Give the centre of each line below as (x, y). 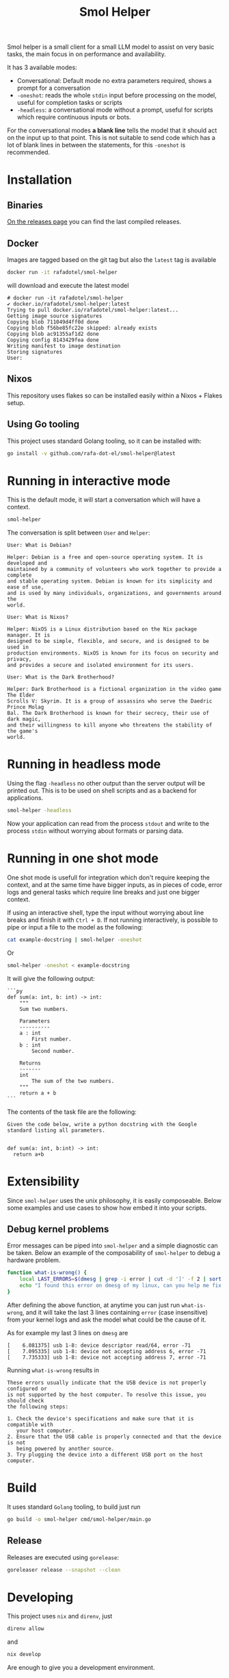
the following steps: (38, 1407)
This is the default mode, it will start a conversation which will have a (104, 500)
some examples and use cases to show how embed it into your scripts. (107, 1208)
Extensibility (43, 1181)
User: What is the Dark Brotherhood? (61, 677)
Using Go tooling (43, 425)
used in (18, 647)
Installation (40, 180)
